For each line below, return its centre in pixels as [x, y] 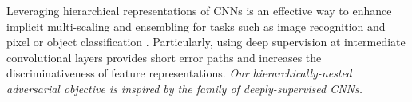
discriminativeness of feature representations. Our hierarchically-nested [179, 73]
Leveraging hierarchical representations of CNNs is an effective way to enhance [199, 10]
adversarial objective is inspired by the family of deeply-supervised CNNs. [184, 88]
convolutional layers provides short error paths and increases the [164, 57]
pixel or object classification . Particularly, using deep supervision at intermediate [206, 42]
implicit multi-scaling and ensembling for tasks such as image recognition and [196, 26]
